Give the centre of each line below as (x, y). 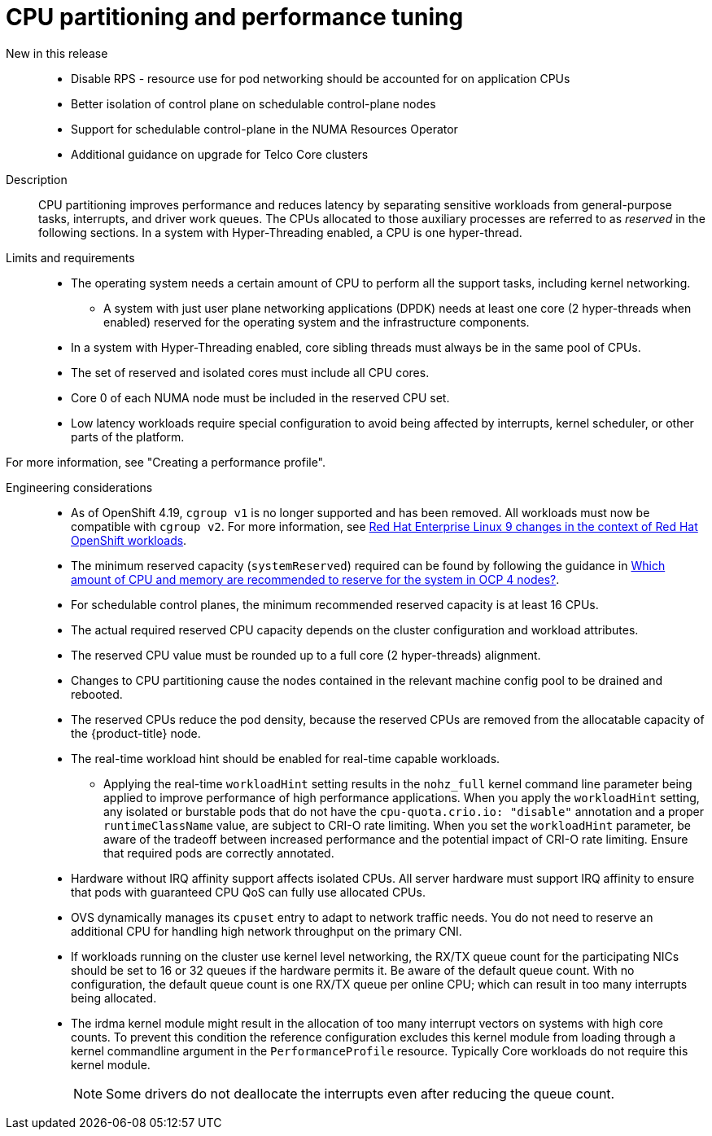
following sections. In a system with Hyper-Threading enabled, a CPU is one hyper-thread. (280, 232)
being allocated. (114, 998)
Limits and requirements (70, 257)
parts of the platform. (128, 436)
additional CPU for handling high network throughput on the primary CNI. (266, 931)
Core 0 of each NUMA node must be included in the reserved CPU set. (260, 397)
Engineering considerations (79, 487)
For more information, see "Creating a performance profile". (166, 462)
